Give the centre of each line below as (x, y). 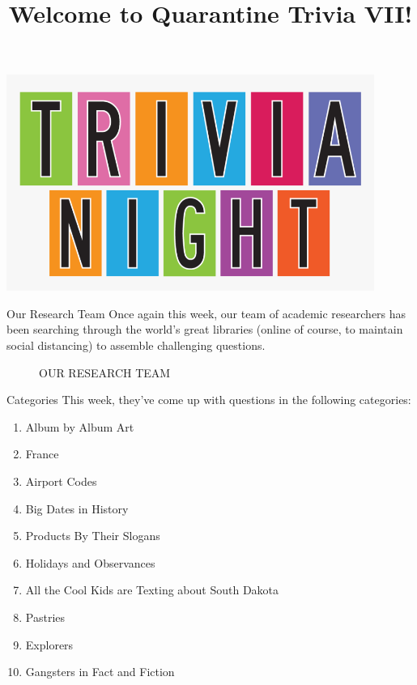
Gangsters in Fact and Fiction (100, 672)
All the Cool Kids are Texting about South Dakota (152, 590)
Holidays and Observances (90, 562)
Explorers (49, 644)
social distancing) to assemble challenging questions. (136, 345)
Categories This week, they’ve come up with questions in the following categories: (209, 400)
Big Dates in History (77, 508)
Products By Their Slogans (93, 536)
